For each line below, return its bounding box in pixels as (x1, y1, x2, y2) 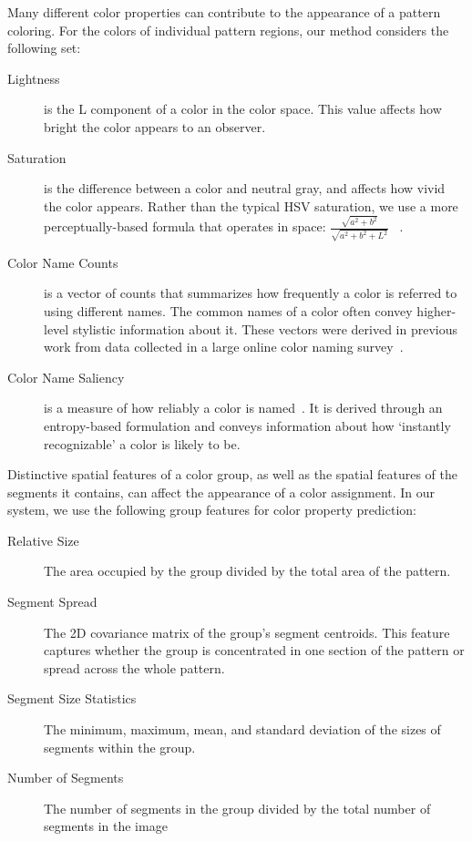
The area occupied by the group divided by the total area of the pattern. (44, 561, 451, 580)
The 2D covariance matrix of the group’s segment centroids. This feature (44, 622, 450, 641)
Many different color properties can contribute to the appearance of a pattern (7, 3, 441, 21)
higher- (416, 301, 457, 320)
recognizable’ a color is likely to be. (44, 434, 241, 453)
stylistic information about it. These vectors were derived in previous (72, 319, 458, 338)
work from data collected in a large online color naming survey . (44, 337, 404, 356)
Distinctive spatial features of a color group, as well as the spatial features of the (7, 465, 457, 484)
